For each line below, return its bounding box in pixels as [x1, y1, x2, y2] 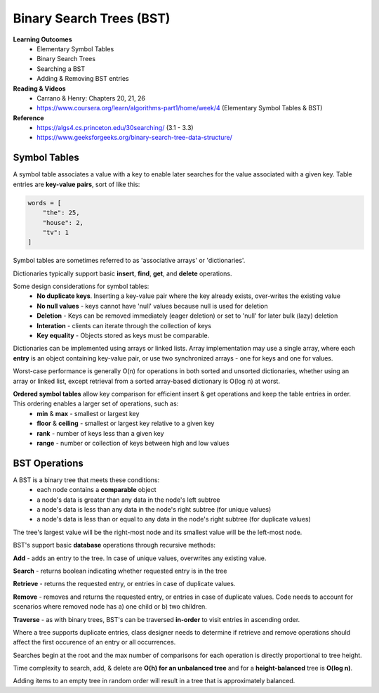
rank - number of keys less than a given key [36, 429, 164, 437]
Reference [13, 113, 44, 122]
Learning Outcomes [13, 35, 72, 44]
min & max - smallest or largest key [36, 409, 140, 417]
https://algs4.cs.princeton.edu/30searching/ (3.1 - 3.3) [36, 124, 194, 132]
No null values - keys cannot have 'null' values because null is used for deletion [36, 302, 268, 310]
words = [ [27, 199, 62, 207]
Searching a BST [36, 64, 86, 73]
